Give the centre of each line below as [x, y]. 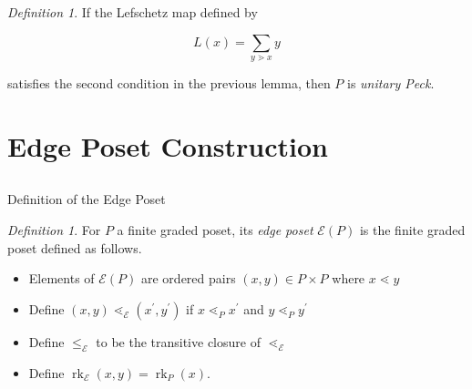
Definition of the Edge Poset [87, 199]
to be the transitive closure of [178, 341]
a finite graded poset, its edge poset [215, 229]
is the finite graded [412, 229]
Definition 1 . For [54, 229]
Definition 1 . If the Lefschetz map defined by [133, 12]
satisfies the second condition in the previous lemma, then [169, 82]
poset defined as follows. [75, 247]
